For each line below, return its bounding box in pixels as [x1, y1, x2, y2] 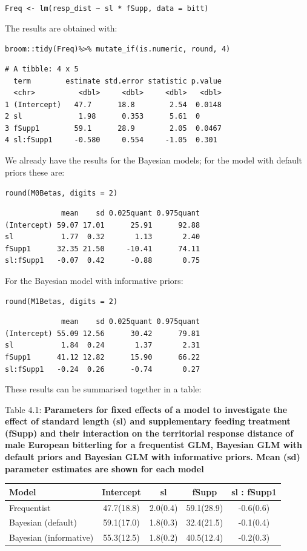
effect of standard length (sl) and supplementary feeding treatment [5, 415, 291, 427]
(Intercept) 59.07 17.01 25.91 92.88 [5, 220, 200, 229]
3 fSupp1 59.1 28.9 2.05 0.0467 [5, 124, 222, 133]
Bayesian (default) [9, 516, 77, 529]
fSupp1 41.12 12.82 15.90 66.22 [5, 352, 200, 361]
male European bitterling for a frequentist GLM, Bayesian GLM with [5, 438, 302, 451]
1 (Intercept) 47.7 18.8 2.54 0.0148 [5, 100, 222, 109]
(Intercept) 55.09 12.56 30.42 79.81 [5, 329, 200, 338]
